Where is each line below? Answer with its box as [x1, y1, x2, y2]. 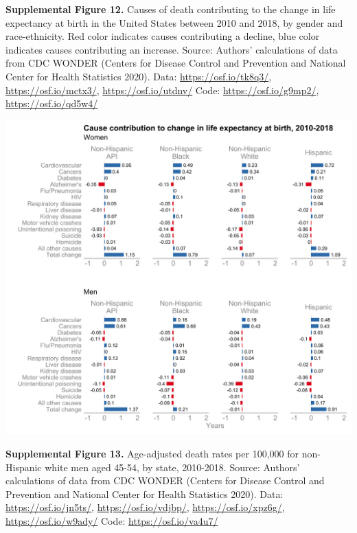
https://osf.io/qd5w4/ [5, 96, 98, 111]
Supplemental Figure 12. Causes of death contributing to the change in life [5, 2, 336, 16]
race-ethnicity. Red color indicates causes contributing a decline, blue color [5, 29, 320, 43]
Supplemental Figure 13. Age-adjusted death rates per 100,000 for [5, 446, 299, 461]
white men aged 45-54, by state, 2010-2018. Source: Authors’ [45, 460, 300, 474]
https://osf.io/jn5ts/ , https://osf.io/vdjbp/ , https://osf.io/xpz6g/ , [5, 500, 285, 514]
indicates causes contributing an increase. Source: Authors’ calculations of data [5, 42, 338, 56]
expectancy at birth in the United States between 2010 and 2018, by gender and [5, 15, 343, 30]
